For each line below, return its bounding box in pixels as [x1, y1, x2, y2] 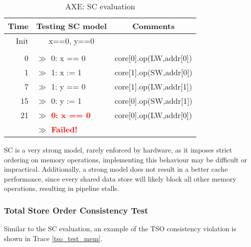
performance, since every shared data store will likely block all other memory [4, 173, 236, 184]
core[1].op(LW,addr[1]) [114, 81, 192, 92]
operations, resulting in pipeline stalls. [4, 183, 119, 193]
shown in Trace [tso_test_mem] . [4, 233, 103, 243]
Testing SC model [36, 20, 107, 31]
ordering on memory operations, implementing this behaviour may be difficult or [4, 154, 247, 164]
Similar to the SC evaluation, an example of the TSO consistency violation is [4, 223, 236, 234]
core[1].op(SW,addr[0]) [114, 66, 192, 78]
